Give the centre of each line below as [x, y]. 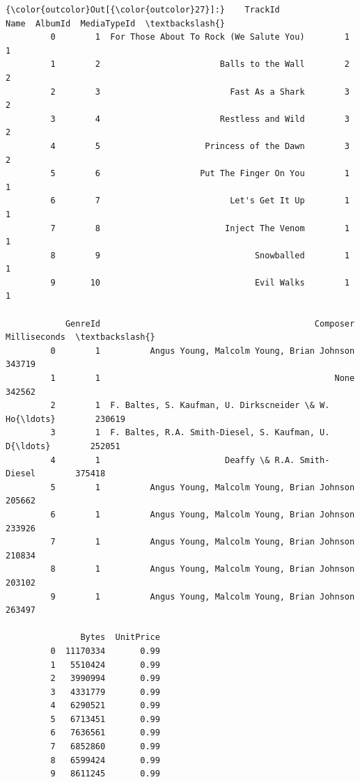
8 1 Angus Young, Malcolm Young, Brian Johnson [203, 569]
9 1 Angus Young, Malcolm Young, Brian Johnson [203, 596]
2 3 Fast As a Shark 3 [200, 92]
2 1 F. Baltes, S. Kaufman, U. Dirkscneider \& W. [190, 406]
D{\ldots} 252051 [63, 446]
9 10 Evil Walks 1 [200, 282]
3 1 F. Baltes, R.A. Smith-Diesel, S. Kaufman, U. [190, 433]
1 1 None [203, 378]
